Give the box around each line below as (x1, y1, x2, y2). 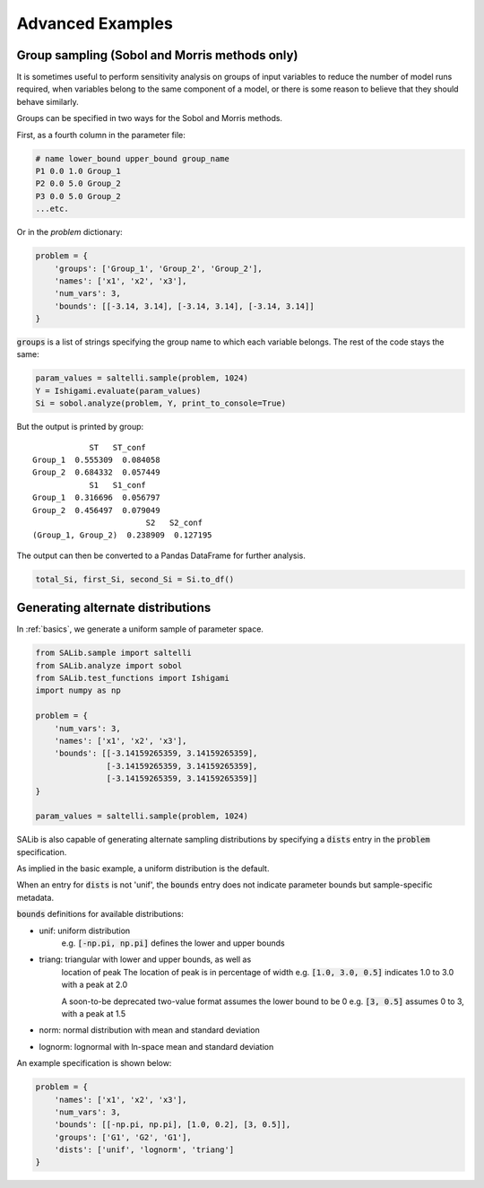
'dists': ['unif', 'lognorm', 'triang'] (54, 1145, 235, 1155)
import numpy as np (35, 686, 121, 695)
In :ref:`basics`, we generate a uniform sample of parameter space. (16, 624, 264, 634)
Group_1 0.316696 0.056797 (32, 493, 160, 502)
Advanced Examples (16, 13, 174, 33)
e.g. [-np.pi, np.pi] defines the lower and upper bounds (61, 938, 286, 948)
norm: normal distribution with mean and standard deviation (39, 1025, 260, 1035)
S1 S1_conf (89, 480, 147, 490)
